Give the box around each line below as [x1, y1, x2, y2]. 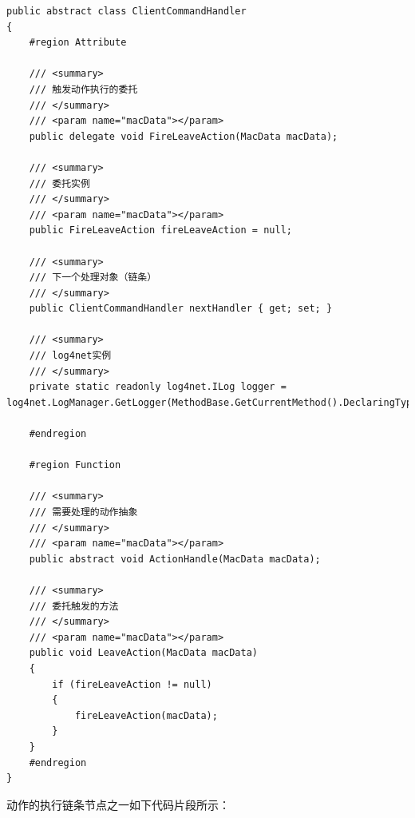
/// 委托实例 [29, 177, 90, 189]
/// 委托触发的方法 [29, 600, 119, 612]
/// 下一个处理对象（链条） [29, 272, 157, 284]
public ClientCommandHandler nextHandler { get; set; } [29, 303, 333, 315]
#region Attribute [29, 37, 127, 49]
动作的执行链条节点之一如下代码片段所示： [6, 796, 230, 812]
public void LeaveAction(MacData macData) [29, 647, 258, 659]
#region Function [29, 459, 121, 471]
